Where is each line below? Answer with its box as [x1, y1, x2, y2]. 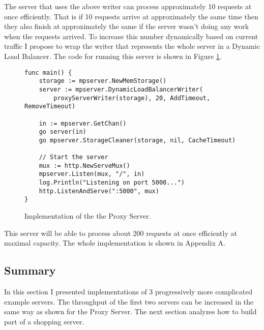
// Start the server [39, 154, 108, 161]
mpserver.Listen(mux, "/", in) [39, 170, 145, 178]
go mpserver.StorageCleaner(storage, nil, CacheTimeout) [39, 136, 236, 144]
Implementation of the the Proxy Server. [24, 211, 151, 221]
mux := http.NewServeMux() [39, 162, 130, 169]
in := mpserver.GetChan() [39, 119, 127, 127]
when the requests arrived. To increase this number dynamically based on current [4, 31, 258, 41]
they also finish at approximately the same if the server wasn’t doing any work [4, 21, 249, 32]
